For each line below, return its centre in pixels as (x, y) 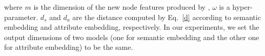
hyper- (242, 7)
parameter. (21, 17)
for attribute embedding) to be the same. (69, 47)
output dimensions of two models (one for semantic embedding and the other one (132, 37)
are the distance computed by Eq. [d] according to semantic (167, 17)
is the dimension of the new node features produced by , (122, 7)
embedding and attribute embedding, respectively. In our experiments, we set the (132, 27)
